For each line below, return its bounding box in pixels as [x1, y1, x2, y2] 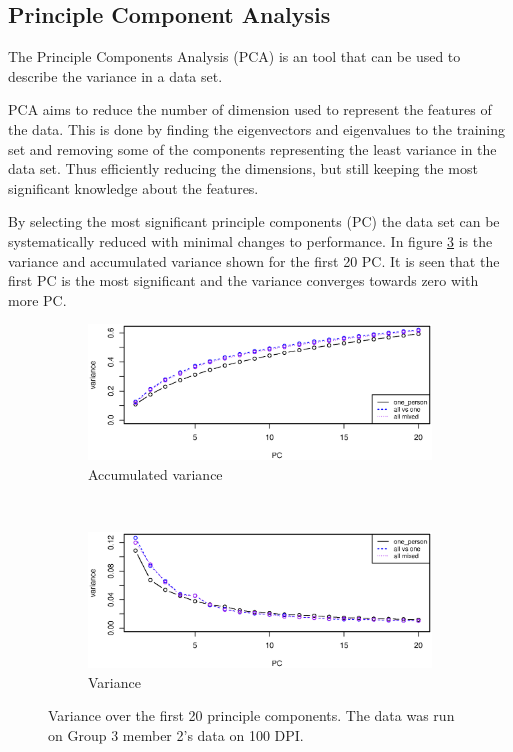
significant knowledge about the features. [8, 177, 259, 198]
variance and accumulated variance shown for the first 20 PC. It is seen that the [8, 250, 500, 271]
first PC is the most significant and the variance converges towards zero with [8, 270, 479, 291]
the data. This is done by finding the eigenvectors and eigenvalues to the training [8, 118, 505, 139]
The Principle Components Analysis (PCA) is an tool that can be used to [8, 46, 461, 67]
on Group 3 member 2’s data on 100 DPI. [48, 724, 304, 745]
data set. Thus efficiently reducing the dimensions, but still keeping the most [8, 158, 478, 179]
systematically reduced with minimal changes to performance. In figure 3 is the [8, 230, 493, 251]
